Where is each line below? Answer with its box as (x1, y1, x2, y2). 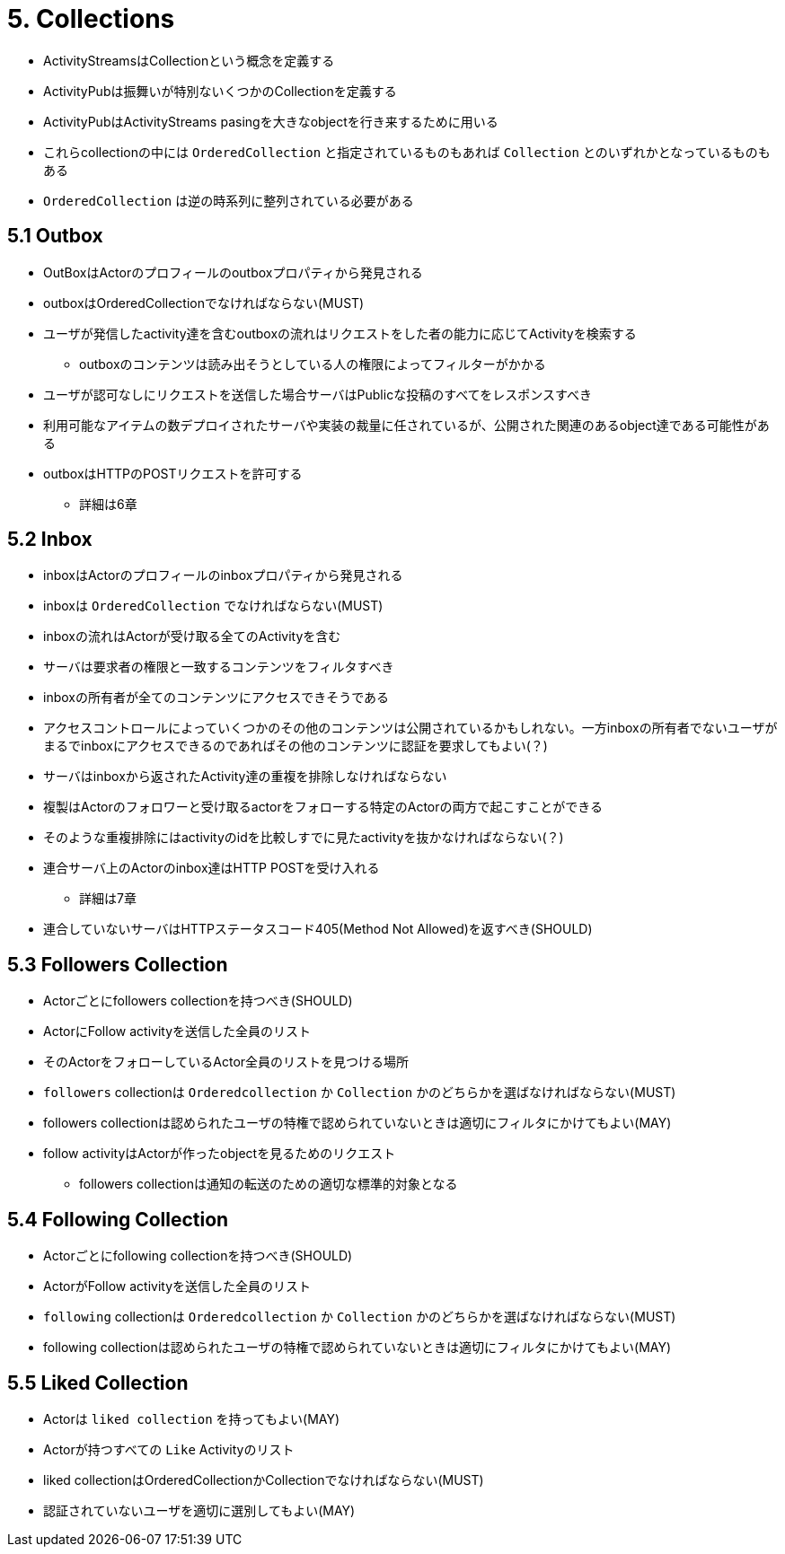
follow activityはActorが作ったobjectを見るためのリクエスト (43, 1146, 396, 1162)
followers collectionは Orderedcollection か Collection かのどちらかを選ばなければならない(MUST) (43, 1084, 676, 1101)
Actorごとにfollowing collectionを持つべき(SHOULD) (43, 1248, 353, 1264)
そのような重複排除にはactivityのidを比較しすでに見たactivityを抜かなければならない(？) (43, 830, 564, 846)
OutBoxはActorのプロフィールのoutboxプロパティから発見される (43, 264, 423, 280)
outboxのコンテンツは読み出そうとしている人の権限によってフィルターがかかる (79, 356, 546, 372)
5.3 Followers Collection (7, 953, 228, 976)
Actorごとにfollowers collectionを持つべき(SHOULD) (43, 993, 353, 1009)
